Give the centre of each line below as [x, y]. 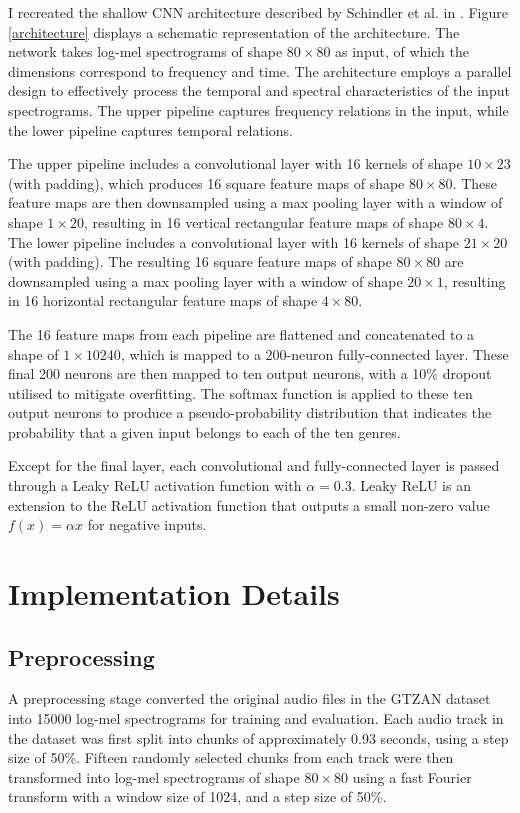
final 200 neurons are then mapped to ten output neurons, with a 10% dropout [250, 373]
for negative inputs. [147, 524]
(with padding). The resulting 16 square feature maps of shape [200, 261]
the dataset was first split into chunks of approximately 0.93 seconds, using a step [258, 737]
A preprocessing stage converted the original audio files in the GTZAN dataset [249, 698]
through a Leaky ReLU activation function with [155, 485]
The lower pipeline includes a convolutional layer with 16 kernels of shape [234, 241]
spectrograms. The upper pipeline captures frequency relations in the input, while [258, 109]
